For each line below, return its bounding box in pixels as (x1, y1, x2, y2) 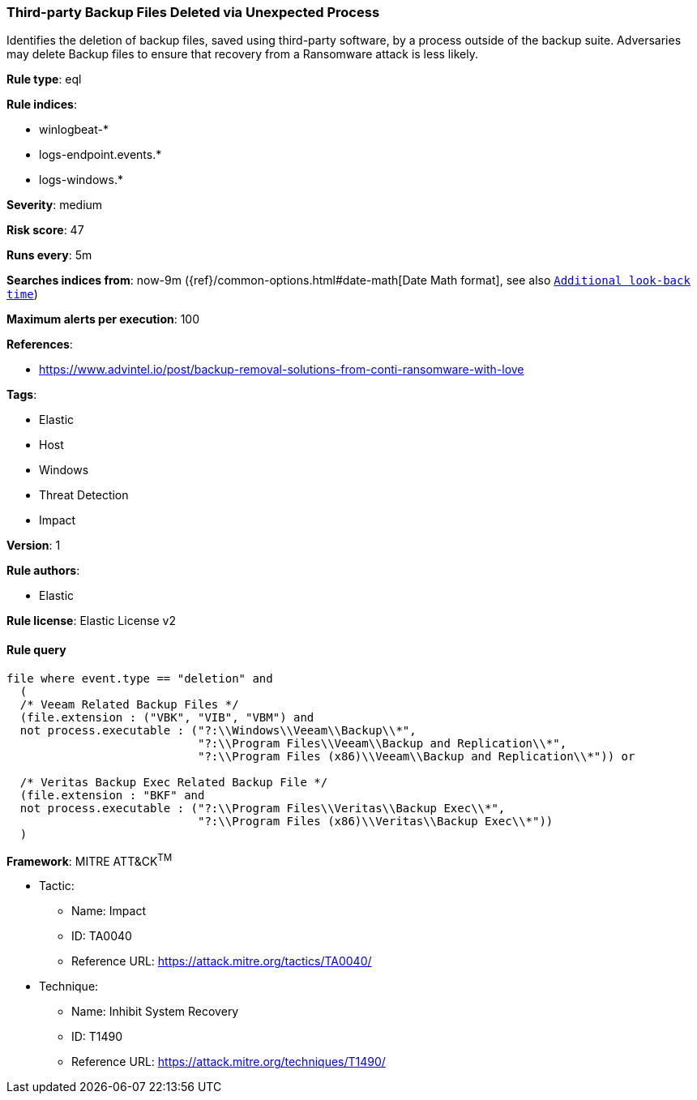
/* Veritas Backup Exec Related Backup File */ (19, 775, 328, 789)
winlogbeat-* (39, 122, 109, 137)
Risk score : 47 (6, 223, 84, 238)
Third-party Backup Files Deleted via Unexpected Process (6, 4, 380, 20)
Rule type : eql (6, 72, 82, 87)
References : (6, 337, 73, 352)
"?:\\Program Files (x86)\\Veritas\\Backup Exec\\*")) (198, 814, 554, 828)
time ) (6, 287, 38, 302)
